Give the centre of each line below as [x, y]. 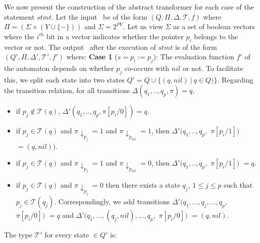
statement [19, 16]
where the [19, 36]
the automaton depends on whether [59, 68]
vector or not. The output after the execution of [80, 47]
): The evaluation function [194, 57]
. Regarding [235, 79]
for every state [67, 234]
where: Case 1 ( [92, 57]
